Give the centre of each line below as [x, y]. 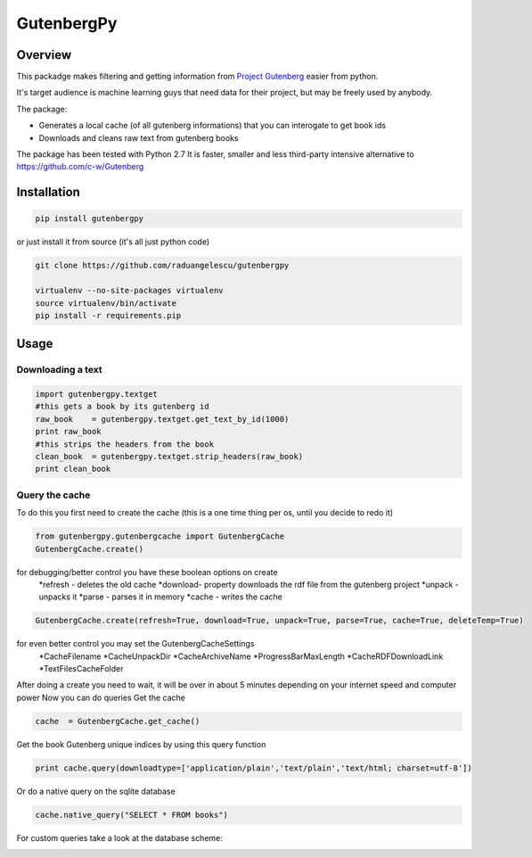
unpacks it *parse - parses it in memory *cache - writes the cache [160, 597]
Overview [44, 55]
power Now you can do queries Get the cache [101, 697]
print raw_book [68, 432]
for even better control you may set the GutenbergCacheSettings [135, 644]
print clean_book [73, 469]
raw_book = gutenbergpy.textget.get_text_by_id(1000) [162, 419]
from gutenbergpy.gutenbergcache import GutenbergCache [160, 536]
